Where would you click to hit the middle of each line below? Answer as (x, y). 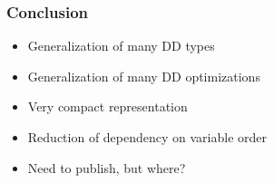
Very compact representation (108, 106)
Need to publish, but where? (107, 167)
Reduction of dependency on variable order (147, 137)
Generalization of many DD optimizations (144, 76)
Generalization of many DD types (121, 46)
